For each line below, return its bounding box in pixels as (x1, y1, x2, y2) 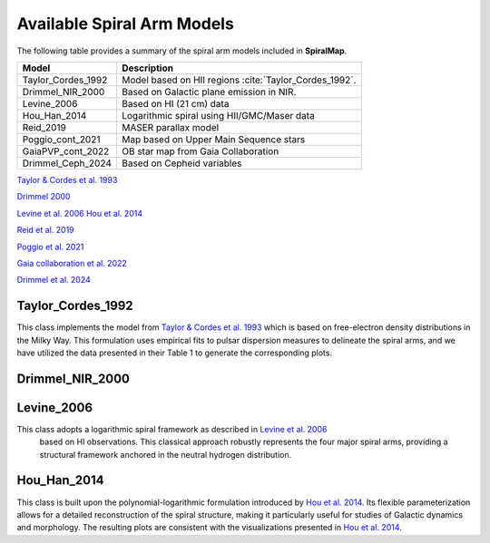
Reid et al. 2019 (16, 225, 74, 236)
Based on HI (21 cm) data (121, 97, 230, 110)
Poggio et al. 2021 (16, 241, 84, 252)
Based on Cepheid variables (121, 157, 242, 170)
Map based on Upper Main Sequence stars (121, 132, 306, 145)
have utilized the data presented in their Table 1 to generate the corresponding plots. (16, 347, 333, 358)
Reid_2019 (22, 121, 67, 133)
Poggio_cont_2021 (22, 132, 101, 145)
